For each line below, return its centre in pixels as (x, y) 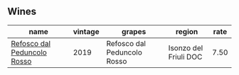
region (187, 31)
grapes (134, 31)
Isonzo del (186, 47)
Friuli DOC (185, 57)
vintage (86, 31)
